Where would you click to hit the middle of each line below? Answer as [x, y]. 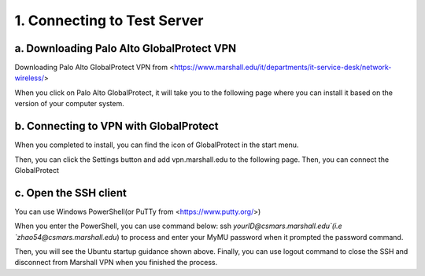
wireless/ [30, 78]
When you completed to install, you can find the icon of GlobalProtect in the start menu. [157, 145]
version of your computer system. [70, 104]
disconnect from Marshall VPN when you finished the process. [116, 263]
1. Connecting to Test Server [109, 20]
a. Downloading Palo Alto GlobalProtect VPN [126, 48]
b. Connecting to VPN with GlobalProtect [116, 126]
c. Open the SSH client [71, 193]
